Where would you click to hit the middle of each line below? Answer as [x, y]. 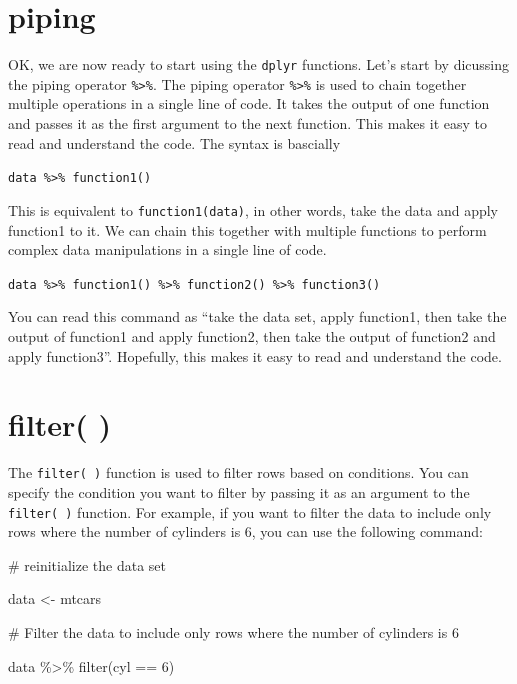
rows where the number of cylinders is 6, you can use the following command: [245, 531]
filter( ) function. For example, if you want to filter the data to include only [250, 511]
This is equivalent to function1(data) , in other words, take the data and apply [253, 209]
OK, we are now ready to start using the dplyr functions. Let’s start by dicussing [259, 64]
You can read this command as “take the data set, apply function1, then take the [257, 316]
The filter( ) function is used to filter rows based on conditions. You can [238, 472]
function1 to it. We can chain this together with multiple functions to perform [247, 229]
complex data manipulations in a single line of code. [167, 249]
